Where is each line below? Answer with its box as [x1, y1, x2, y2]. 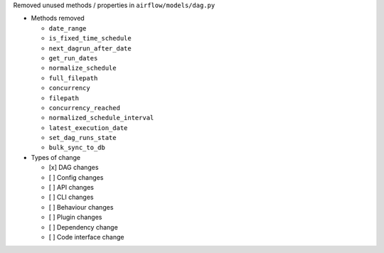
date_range [48, 24, 87, 32]
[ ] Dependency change [48, 222, 119, 231]
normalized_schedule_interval [48, 114, 154, 122]
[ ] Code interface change [48, 232, 124, 241]
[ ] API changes [48, 183, 94, 192]
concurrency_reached [48, 104, 121, 112]
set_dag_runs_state [48, 134, 117, 142]
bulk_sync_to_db [48, 144, 106, 152]
